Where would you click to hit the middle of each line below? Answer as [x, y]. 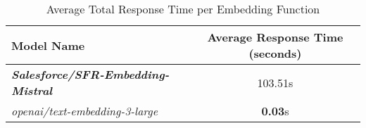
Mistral [32, 90]
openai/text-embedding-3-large [85, 111]
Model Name [48, 45]
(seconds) [275, 53]
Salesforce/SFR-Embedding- [90, 74]
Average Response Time [275, 37]
